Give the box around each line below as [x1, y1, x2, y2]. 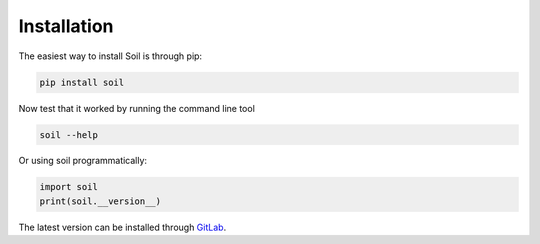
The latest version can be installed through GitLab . [18, 221, 227, 233]
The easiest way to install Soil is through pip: [18, 50, 203, 62]
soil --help [39, 129, 99, 140]
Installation [18, 15, 114, 37]
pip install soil [39, 76, 125, 88]
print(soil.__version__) [39, 195, 162, 207]
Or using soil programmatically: [18, 155, 148, 167]
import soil [39, 181, 99, 193]
